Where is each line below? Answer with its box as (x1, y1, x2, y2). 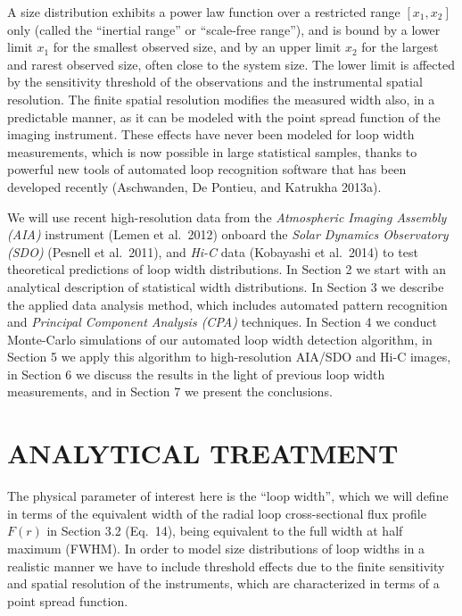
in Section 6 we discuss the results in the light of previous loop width (7, 364, 385, 383)
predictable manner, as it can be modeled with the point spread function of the (7, 107, 441, 126)
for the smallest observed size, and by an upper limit (53, 37, 342, 56)
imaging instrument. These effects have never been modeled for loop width (7, 125, 415, 144)
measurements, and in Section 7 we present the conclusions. (7, 382, 333, 401)
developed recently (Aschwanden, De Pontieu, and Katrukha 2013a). (7, 177, 382, 196)
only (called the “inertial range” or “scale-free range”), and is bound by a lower (7, 20, 441, 38)
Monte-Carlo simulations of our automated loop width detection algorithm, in (7, 329, 433, 348)
